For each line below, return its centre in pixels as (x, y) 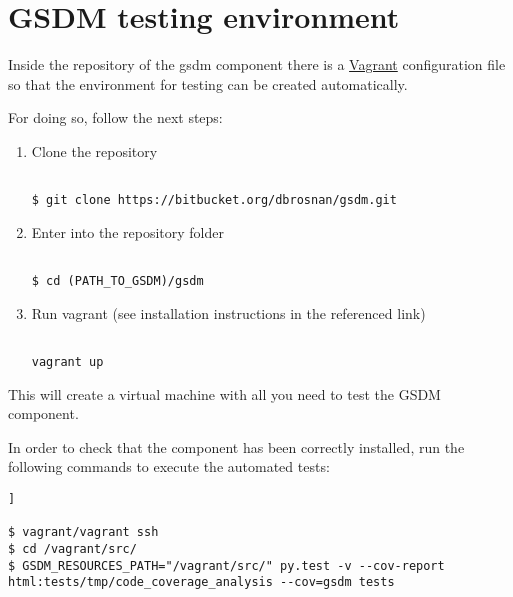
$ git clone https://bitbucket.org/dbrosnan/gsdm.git (214, 200)
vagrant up (67, 361)
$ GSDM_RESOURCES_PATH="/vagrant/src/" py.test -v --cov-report (226, 565)
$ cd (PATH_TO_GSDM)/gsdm (117, 281)
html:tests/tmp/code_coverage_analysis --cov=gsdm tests (201, 582)
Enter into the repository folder (127, 231)
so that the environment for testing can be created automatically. (208, 83)
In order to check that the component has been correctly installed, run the (236, 446)
